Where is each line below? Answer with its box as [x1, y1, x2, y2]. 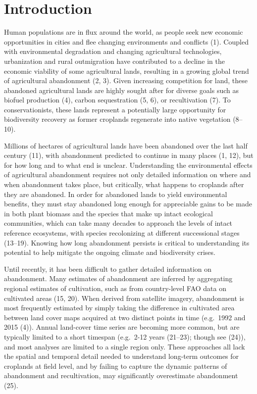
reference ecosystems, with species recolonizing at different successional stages [4, 228, 240, 238]
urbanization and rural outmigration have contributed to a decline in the [4, 55, 225, 66]
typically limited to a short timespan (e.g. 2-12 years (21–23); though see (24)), [4, 331, 246, 342]
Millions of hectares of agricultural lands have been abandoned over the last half [4, 140, 248, 150]
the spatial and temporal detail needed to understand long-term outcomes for [4, 351, 239, 361]
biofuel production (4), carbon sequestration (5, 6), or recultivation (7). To [4, 95, 231, 105]
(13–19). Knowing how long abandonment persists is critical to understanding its [4, 237, 250, 247]
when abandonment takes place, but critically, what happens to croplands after [4, 179, 244, 190]
